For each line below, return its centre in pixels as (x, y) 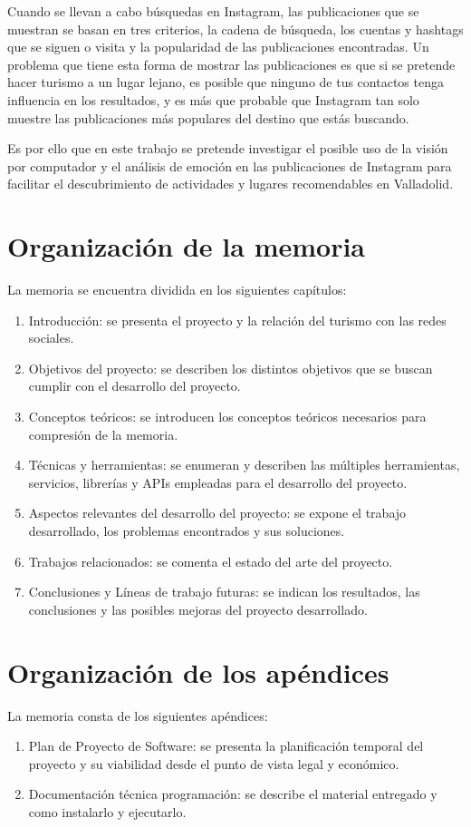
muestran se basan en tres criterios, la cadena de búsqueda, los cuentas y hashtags (235, 29)
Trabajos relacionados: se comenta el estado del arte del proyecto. (211, 561)
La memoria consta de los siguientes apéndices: (138, 715)
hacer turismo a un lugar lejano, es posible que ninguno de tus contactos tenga (226, 82)
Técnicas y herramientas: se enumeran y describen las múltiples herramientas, (244, 465)
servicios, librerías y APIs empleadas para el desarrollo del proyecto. (218, 482)
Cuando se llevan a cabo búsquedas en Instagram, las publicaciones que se (213, 11)
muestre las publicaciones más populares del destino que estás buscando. (208, 117)
